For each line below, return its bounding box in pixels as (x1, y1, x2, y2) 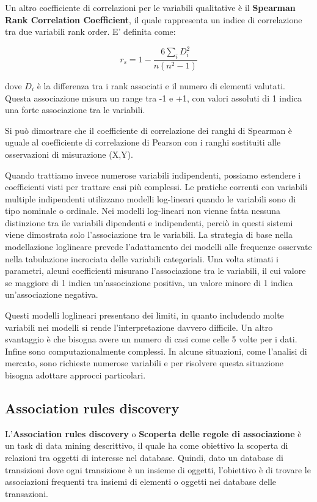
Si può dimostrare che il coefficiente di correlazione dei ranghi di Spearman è (5, 124, 293, 136)
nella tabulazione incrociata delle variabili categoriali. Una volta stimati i (5, 252, 279, 265)
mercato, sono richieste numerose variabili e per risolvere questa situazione (5, 356, 284, 369)
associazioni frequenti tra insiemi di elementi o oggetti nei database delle (5, 475, 277, 488)
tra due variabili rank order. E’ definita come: (5, 25, 176, 38)
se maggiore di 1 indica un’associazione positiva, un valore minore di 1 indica (5, 276, 293, 289)
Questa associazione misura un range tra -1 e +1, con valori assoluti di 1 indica (5, 91, 302, 104)
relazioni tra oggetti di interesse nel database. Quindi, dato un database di (5, 451, 283, 463)
